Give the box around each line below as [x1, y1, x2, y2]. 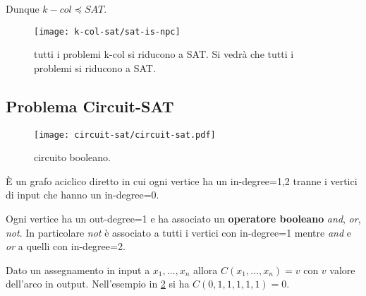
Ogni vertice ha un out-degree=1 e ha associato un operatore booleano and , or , [6, 211, 361, 226]
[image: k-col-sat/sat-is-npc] [34, 26, 181, 37]
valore [329, 262, 355, 277]
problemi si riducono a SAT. [34, 60, 156, 75]
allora [193, 262, 218, 277]
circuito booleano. [34, 150, 111, 165]
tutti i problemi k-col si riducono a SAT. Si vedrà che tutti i [34, 47, 294, 61]
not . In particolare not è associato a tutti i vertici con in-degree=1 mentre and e [6, 225, 352, 239]
